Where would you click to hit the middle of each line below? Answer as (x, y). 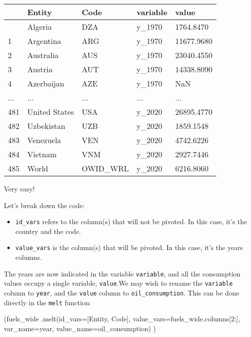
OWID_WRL (105, 168)
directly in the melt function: (48, 302)
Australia (43, 55)
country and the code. (48, 231)
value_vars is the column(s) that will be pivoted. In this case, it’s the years (129, 247)
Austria (40, 69)
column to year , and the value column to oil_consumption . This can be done (122, 293)
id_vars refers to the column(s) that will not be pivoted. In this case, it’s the (131, 221)
